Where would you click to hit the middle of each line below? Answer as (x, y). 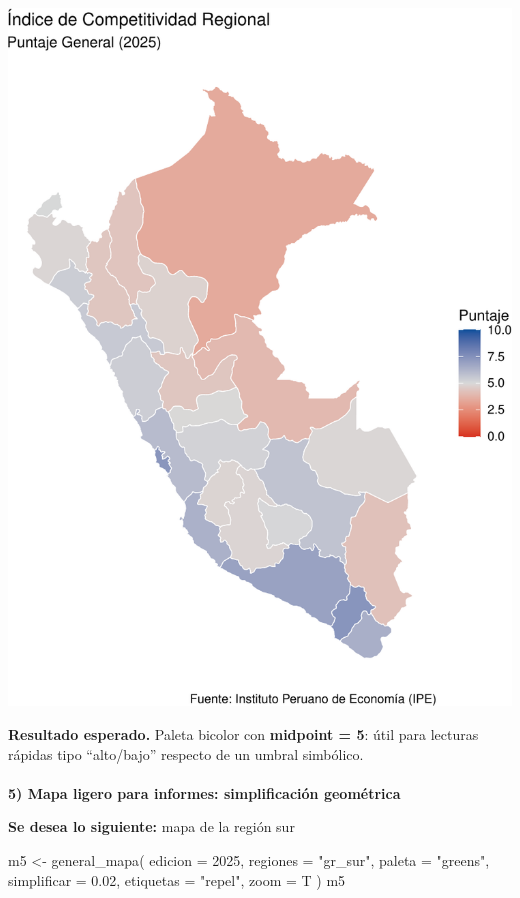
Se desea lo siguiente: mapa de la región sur (151, 826)
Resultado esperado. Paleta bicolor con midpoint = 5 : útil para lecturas (243, 733)
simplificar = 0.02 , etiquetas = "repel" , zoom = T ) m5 (177, 879)
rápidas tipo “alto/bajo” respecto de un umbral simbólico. (186, 753)
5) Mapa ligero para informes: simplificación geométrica (204, 792)
